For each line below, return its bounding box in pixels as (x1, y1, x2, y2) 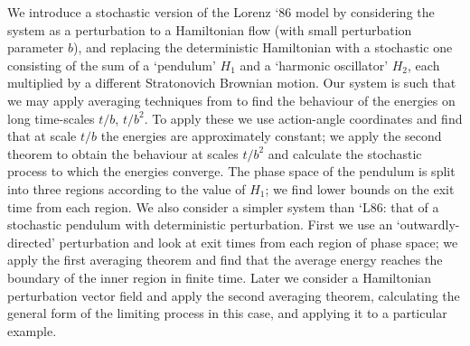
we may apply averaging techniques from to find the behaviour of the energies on (7, 90, 456, 109)
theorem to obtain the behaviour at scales (7, 144, 239, 163)
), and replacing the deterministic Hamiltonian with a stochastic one (72, 38, 453, 57)
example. (7, 321, 57, 340)
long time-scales (7, 108, 95, 127)
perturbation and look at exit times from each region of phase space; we (59, 232, 458, 251)
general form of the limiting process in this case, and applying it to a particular (7, 304, 447, 323)
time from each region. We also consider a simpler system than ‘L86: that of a (7, 197, 439, 216)
